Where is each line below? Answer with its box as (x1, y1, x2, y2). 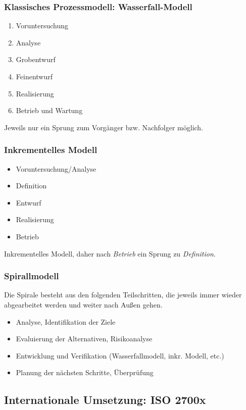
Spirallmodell (4, 270, 59, 282)
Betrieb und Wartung (16, 105, 83, 116)
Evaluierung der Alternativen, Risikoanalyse (16, 333, 153, 344)
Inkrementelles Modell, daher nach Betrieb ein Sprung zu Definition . (4, 248, 216, 259)
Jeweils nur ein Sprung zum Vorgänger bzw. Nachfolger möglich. (4, 122, 204, 132)
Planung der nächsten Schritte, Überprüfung (16, 367, 154, 378)
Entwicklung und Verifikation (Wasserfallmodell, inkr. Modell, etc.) (16, 350, 224, 361)
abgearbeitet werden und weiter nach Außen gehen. (4, 299, 163, 310)
